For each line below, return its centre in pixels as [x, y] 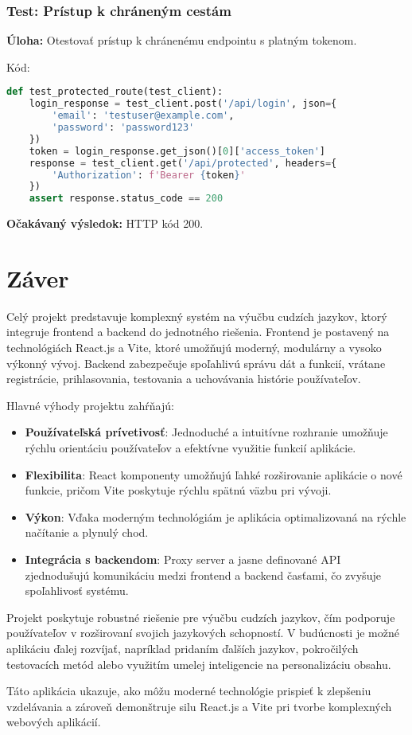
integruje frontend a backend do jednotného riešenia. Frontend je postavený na [198, 332]
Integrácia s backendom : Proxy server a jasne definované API [183, 559]
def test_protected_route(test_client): [115, 92]
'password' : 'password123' [123, 128]
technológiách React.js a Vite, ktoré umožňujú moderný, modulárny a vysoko [194, 348]
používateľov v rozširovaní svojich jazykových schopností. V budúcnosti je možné [203, 633]
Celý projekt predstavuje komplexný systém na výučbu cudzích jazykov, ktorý [197, 316]
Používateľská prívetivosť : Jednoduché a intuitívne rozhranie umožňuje [206, 432]
